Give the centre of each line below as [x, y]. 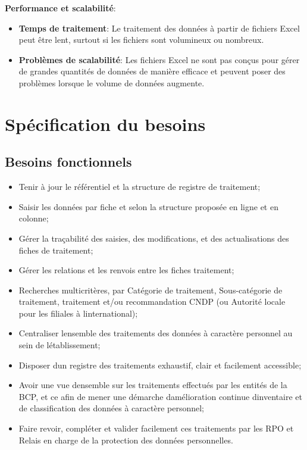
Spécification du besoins [105, 124]
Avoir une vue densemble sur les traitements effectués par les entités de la [153, 385]
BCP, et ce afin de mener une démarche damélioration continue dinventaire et [160, 396]
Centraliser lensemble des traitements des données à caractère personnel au [156, 333]
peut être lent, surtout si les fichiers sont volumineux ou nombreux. [141, 40]
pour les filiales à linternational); [78, 313]
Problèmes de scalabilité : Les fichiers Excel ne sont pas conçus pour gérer [159, 59]
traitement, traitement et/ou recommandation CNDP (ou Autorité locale [152, 301]
